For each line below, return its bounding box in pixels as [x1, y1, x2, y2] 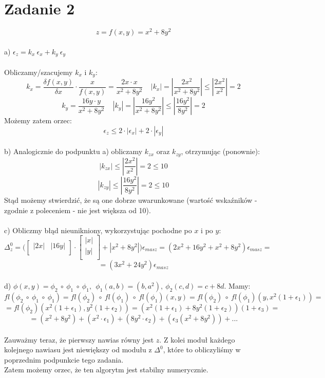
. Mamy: [224, 280, 251, 291]
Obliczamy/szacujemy [4, 66, 73, 77]
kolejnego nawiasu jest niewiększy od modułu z [4, 344, 152, 355]
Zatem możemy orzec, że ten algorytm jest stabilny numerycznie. [4, 364, 208, 375]
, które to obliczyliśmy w [163, 344, 241, 355]
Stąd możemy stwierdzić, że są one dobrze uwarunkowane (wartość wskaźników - [4, 194, 257, 205]
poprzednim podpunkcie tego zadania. [4, 354, 124, 365]
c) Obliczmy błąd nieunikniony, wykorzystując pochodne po [4, 224, 192, 235]
